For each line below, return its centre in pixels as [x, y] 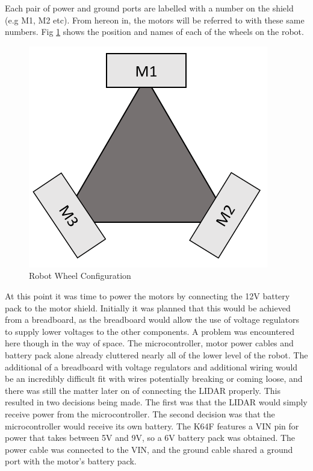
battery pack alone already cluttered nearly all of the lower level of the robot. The [156, 354]
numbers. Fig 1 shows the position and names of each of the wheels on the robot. [154, 32]
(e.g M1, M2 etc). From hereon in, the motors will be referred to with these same [155, 20]
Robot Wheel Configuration [80, 276]
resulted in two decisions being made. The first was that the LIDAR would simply [156, 402]
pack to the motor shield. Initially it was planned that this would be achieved [148, 307]
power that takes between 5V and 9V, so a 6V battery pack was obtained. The [150, 438]
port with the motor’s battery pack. [71, 461]
